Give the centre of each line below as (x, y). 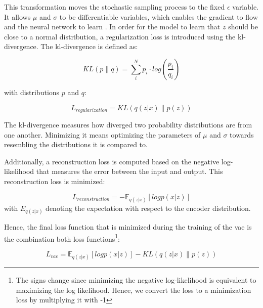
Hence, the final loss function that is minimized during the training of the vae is (128, 226)
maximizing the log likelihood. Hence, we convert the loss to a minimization (134, 290)
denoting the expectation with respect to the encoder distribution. (148, 208)
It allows (17, 16)
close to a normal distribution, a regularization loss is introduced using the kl (124, 36)
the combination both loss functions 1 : (62, 238)
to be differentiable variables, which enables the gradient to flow (159, 16)
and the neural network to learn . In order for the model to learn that (112, 27)
